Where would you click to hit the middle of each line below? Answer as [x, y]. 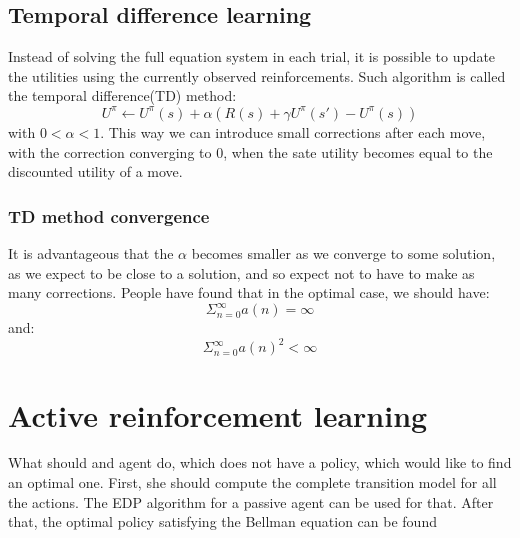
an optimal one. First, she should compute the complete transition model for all [252, 482]
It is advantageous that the [91, 252]
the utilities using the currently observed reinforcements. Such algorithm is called [257, 75]
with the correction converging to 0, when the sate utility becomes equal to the [250, 151]
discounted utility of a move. [95, 171]
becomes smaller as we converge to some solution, [343, 252]
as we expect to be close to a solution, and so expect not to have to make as [241, 272]
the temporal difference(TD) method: [122, 95]
